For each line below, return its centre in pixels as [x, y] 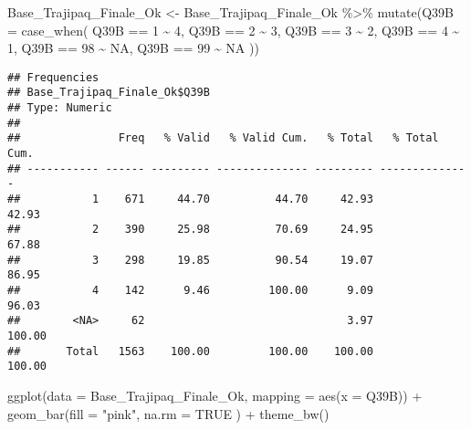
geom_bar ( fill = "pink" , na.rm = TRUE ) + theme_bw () [168, 413]
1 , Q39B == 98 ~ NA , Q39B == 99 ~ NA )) [133, 48]
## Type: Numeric [60, 108]
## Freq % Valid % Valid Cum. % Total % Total [223, 138]
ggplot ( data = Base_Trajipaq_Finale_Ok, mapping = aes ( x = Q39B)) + [215, 395]
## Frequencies [53, 77]
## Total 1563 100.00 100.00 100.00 [190, 351]
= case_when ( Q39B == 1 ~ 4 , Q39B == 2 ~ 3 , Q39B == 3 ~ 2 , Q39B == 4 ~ [234, 30]
